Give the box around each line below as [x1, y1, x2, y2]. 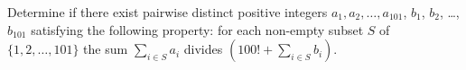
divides [183, 39, 223, 58]
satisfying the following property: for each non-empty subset [31, 20, 364, 39]
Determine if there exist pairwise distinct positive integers [7, 3, 328, 21]
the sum [83, 39, 128, 58]
